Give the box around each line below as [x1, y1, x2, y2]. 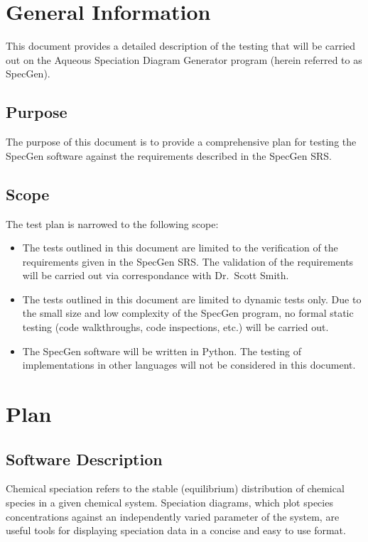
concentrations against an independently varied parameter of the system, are [6, 509, 340, 524]
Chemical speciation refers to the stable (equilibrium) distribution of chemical [6, 481, 345, 496]
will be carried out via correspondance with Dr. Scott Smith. [22, 268, 289, 283]
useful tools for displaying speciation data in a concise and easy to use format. [6, 523, 346, 538]
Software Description [6, 448, 163, 470]
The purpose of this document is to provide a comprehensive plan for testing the [6, 134, 357, 149]
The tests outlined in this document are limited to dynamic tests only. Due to [22, 291, 362, 306]
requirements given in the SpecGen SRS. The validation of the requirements [22, 254, 354, 269]
